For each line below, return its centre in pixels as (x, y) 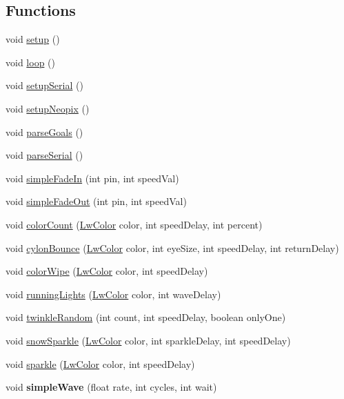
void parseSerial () (44, 155)
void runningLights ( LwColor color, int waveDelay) (113, 294)
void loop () (30, 62)
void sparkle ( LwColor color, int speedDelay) (100, 363)
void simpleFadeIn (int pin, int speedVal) (92, 178)
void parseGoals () (44, 132)
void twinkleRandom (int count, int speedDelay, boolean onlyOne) (146, 317)
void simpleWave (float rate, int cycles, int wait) (111, 387)
